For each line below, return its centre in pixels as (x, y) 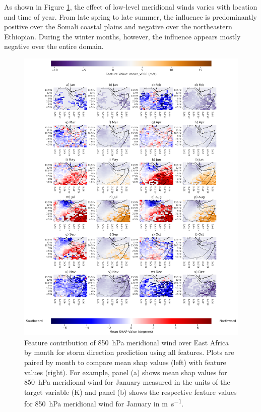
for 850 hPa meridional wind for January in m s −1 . (104, 403)
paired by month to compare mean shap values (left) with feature (125, 362)
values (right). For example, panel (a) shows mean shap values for (126, 372)
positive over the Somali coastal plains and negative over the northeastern (118, 27)
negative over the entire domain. (54, 46)
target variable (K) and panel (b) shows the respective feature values (130, 392)
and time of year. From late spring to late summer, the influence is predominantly (130, 16)
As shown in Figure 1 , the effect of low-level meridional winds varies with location (131, 7)
